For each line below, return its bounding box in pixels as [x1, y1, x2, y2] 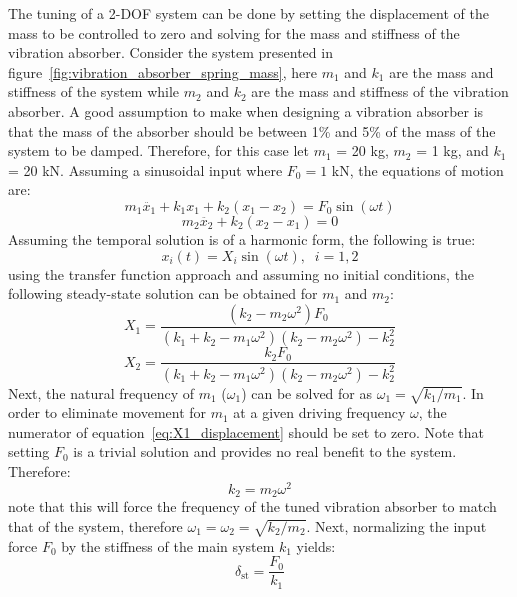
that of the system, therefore [8, 515, 183, 536]
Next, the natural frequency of [8, 382, 194, 403]
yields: [296, 535, 336, 556]
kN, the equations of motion [331, 159, 504, 180]
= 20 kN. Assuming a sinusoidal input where [8, 159, 283, 180]
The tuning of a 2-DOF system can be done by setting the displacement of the [8, 3, 489, 23]
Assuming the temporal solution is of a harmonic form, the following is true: [8, 228, 476, 249]
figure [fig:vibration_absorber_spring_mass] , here [8, 61, 318, 82]
